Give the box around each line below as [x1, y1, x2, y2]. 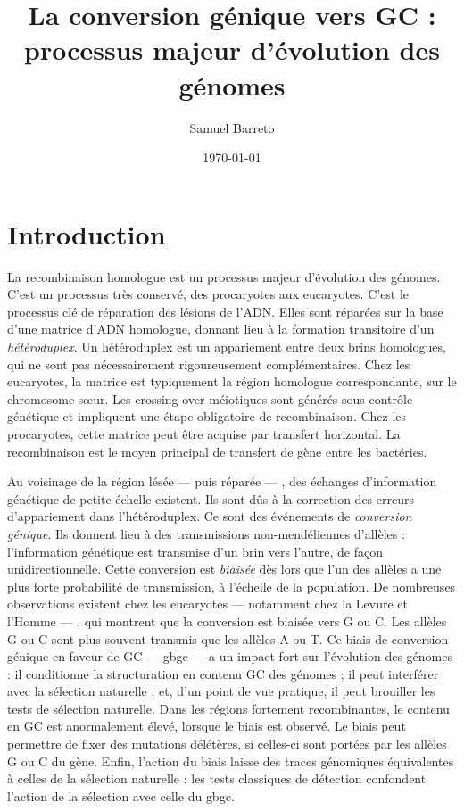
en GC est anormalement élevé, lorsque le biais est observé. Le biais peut [7, 716, 406, 735]
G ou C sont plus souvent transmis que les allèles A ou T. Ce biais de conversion [7, 629, 449, 648]
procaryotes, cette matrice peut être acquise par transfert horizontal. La [7, 424, 401, 443]
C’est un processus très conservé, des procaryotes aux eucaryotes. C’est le [7, 285, 410, 303]
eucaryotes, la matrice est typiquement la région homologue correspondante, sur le [7, 372, 457, 391]
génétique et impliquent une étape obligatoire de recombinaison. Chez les [7, 407, 407, 426]
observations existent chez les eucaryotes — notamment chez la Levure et [7, 594, 408, 613]
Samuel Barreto [189, 118, 275, 137]
